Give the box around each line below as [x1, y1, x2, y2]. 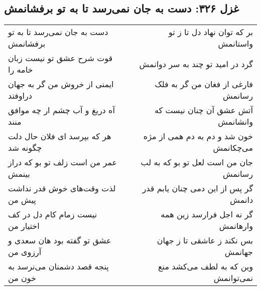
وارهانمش [219, 220, 253, 232]
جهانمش [224, 246, 253, 258]
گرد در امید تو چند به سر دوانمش [139, 58, 253, 70]
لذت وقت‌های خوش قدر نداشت [8, 182, 116, 194]
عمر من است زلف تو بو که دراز [8, 156, 117, 168]
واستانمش [218, 38, 253, 50]
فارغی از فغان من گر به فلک [155, 78, 253, 90]
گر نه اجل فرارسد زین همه [161, 208, 253, 220]
